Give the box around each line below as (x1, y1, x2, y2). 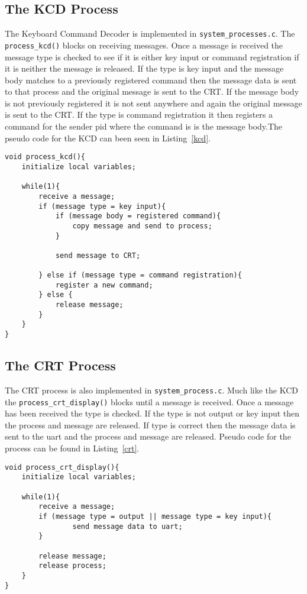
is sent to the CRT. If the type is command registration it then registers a (5, 108, 273, 121)
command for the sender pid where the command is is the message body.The (5, 120, 283, 133)
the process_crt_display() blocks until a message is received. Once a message (5, 395, 294, 408)
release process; (38, 561, 106, 570)
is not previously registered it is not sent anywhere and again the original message (5, 96, 302, 109)
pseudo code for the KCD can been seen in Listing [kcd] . (5, 131, 211, 144)
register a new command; (55, 280, 153, 289)
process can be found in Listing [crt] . (5, 442, 140, 454)
